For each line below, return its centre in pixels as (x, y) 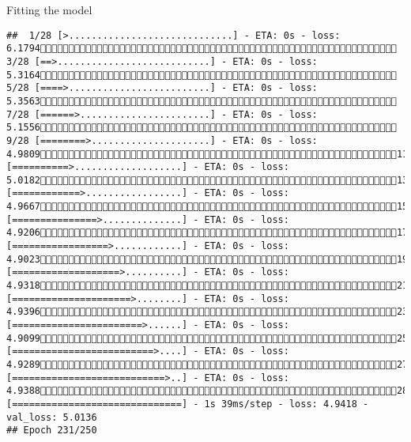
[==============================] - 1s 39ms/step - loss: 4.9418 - (188, 404)
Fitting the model (49, 9)
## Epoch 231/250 (52, 431)
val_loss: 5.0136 (52, 417)
